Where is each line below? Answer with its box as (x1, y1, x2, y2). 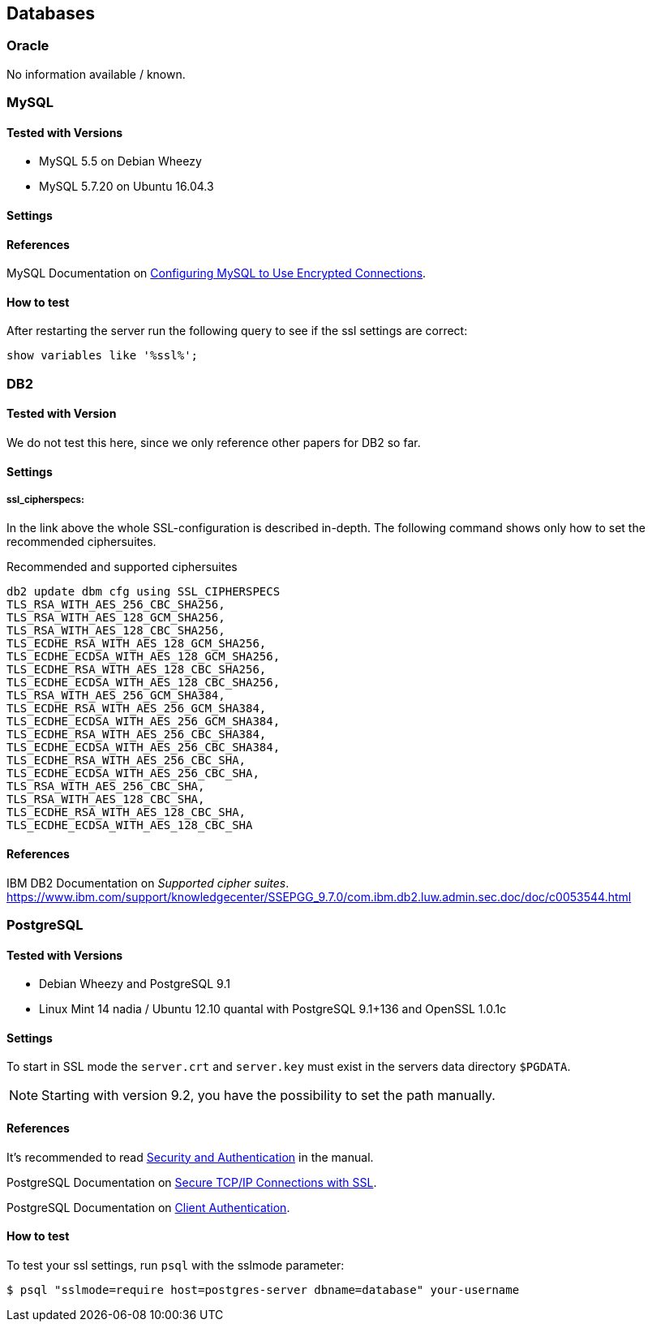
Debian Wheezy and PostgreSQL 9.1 (39, 977, 230, 991)
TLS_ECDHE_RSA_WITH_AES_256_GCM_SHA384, (6, 702, 267, 716)
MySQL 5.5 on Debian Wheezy (39, 154, 202, 169)
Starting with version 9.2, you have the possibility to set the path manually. (41, 1087, 495, 1104)
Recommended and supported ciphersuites (6, 560, 238, 574)
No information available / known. (6, 67, 186, 81)
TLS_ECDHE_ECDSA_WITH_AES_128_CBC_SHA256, (6, 676, 281, 690)
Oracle (6, 37, 49, 54)
